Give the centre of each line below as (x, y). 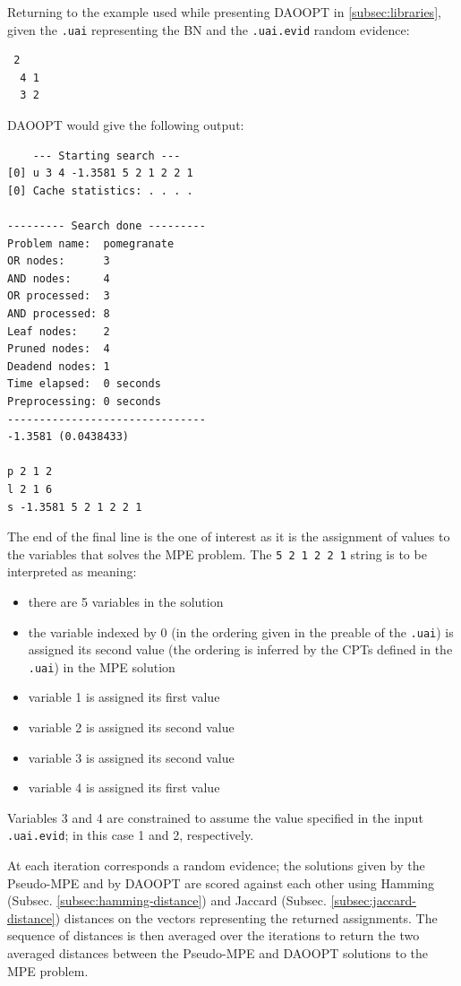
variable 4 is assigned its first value (124, 787)
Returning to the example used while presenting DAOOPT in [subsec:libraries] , (224, 12)
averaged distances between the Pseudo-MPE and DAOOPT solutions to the (218, 953)
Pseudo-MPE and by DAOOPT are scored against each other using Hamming (221, 882)
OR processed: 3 (59, 296)
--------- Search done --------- (107, 226)
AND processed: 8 (59, 313)
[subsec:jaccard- (373, 900)
